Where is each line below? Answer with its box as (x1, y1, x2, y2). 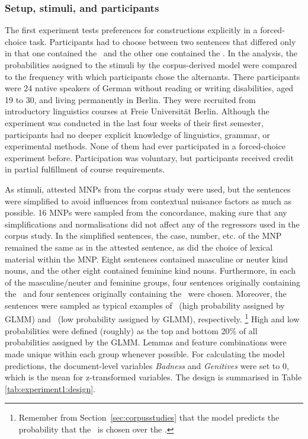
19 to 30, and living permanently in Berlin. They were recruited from (5, 93, 256, 105)
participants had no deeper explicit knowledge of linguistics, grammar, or (5, 128, 270, 140)
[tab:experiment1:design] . (5, 382, 95, 395)
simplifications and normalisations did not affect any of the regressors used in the (5, 217, 300, 230)
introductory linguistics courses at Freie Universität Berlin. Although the (5, 105, 269, 117)
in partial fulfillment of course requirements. (5, 163, 165, 175)
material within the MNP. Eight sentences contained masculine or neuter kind (5, 252, 288, 265)
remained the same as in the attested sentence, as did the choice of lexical (5, 241, 273, 253)
